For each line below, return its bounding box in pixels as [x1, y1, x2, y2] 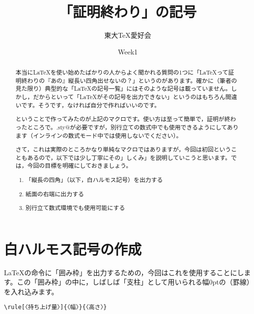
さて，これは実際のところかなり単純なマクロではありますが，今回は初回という [15, 145, 231, 154]
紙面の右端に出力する [26, 189, 84, 198]
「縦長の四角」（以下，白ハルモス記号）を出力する [26, 176, 163, 183]
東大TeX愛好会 [104, 30, 151, 40]
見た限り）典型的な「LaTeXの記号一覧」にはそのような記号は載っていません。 [15, 84, 231, 93]
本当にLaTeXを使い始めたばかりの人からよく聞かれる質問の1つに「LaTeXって [15, 68, 228, 77]
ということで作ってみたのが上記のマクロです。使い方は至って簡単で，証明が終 [15, 115, 230, 123]
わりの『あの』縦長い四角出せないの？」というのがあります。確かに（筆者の [27, 76, 237, 84]
